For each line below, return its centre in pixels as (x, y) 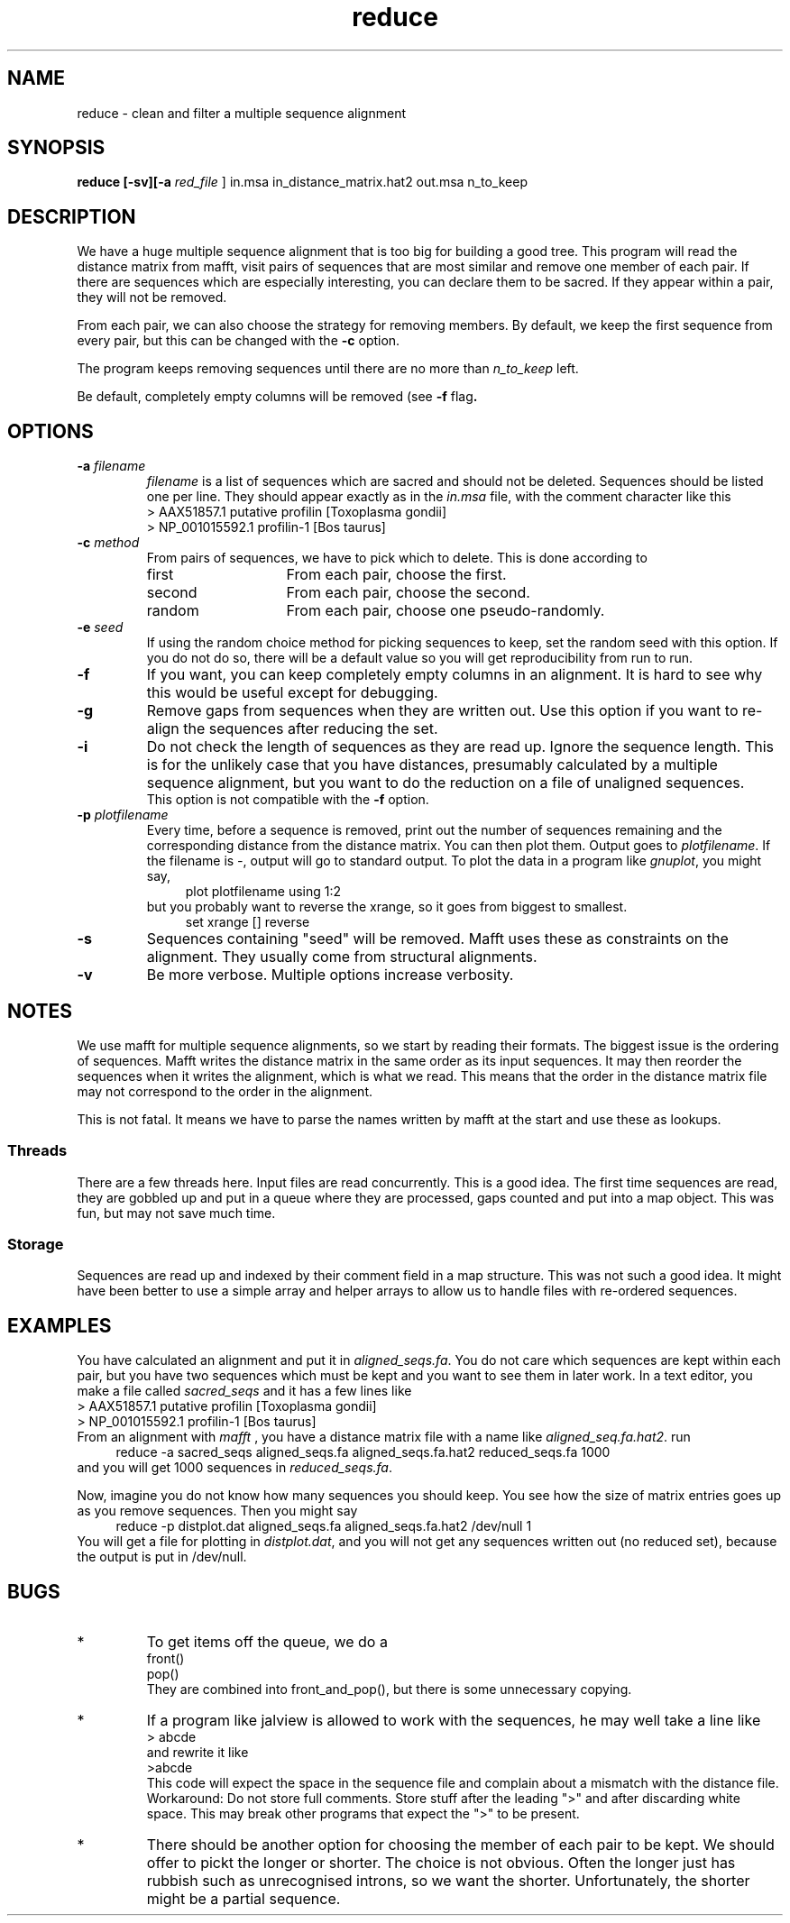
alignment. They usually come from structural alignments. (342, 957)
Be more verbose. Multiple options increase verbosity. (330, 975)
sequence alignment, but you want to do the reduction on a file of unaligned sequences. (446, 783)
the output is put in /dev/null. (162, 1557)
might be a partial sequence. (243, 1899)
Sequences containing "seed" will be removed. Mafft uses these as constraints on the (437, 939)
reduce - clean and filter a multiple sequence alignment (241, 113)
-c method (108, 543)
